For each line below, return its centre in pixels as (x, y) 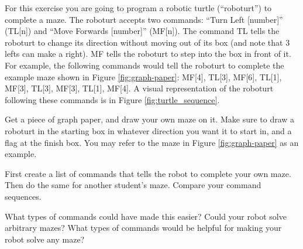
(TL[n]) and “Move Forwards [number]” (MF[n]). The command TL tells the (142, 31)
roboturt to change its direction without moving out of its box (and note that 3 (147, 42)
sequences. (23, 196)
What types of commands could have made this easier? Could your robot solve (146, 216)
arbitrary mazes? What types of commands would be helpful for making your (143, 228)
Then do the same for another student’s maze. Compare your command (133, 185)
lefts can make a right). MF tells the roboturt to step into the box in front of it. (148, 54)
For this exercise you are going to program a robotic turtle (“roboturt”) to (138, 8)
